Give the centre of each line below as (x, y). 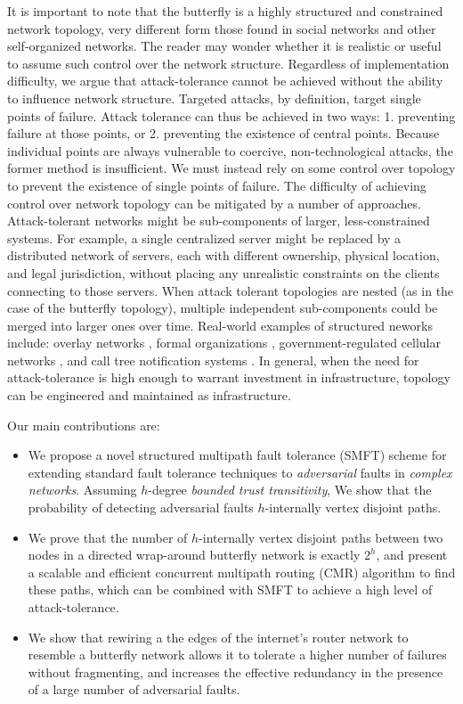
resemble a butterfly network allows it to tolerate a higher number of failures (237, 655)
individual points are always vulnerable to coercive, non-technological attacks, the (230, 150)
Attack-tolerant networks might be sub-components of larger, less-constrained (219, 221)
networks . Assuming (82, 490)
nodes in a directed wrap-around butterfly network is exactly (194, 555)
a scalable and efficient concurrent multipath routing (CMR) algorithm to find (242, 572)
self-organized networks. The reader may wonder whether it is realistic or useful (224, 46)
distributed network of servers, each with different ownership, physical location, (223, 255)
